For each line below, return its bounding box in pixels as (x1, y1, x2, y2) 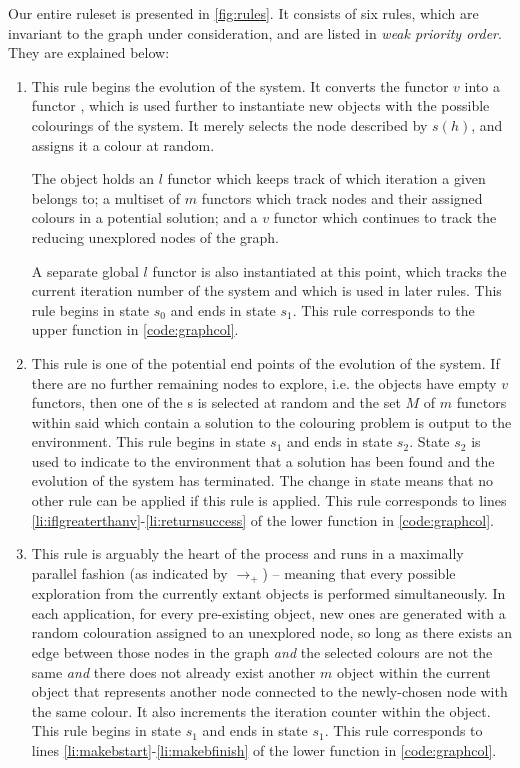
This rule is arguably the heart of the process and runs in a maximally (31, 543, 464, 564)
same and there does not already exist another (31, 661, 316, 682)
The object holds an (31, 168, 154, 189)
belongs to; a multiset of (31, 187, 181, 208)
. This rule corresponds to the (292, 299, 475, 320)
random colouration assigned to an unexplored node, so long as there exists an (31, 622, 512, 643)
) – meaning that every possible (262, 562, 456, 583)
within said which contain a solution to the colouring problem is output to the (31, 411, 512, 432)
